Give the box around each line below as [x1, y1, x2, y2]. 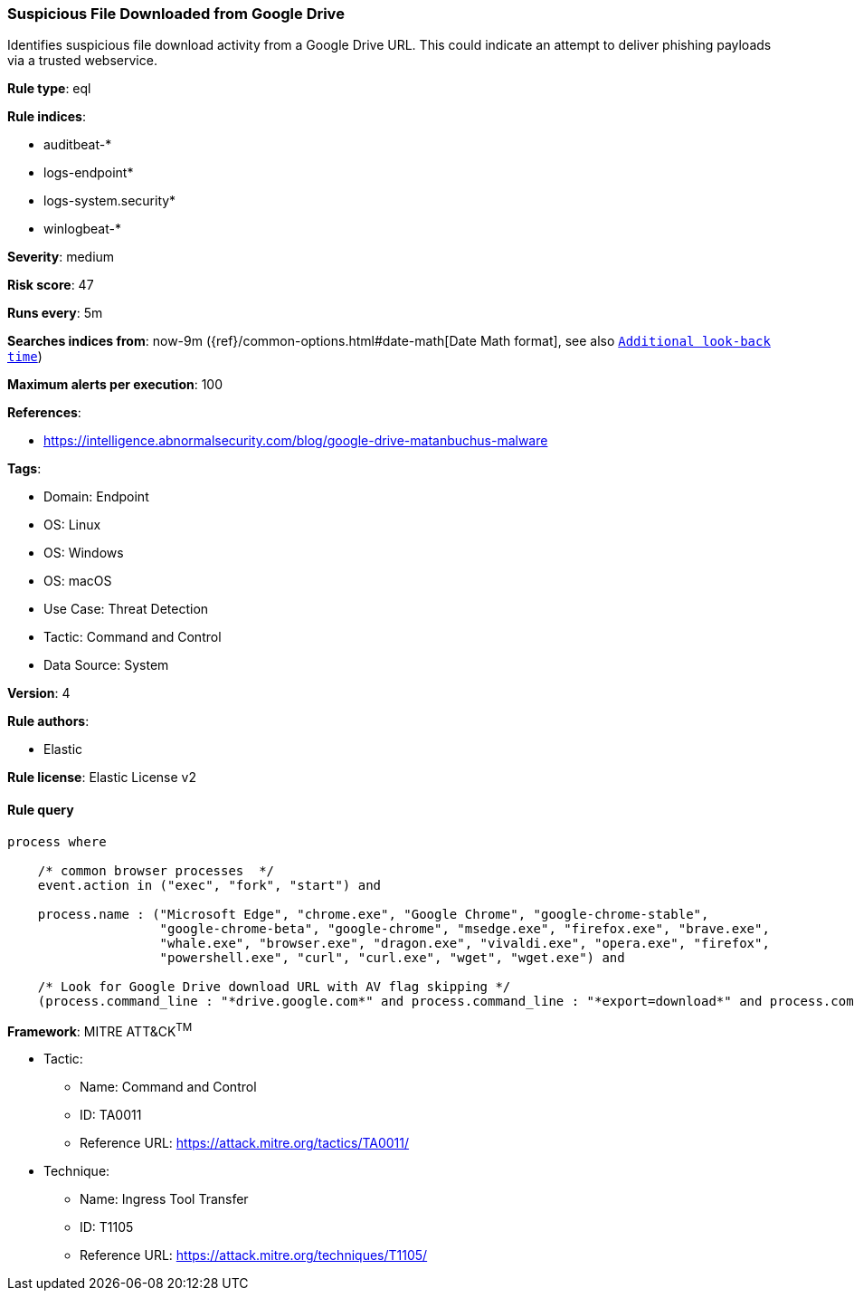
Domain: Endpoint [43, 489, 149, 505]
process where [7, 834, 107, 849]
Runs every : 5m [7, 305, 103, 321]
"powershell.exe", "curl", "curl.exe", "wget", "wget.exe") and [159, 950, 625, 965]
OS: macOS [43, 573, 112, 589]
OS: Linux [43, 517, 101, 533]
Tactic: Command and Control [43, 629, 222, 645]
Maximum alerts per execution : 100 [7, 377, 223, 393]
